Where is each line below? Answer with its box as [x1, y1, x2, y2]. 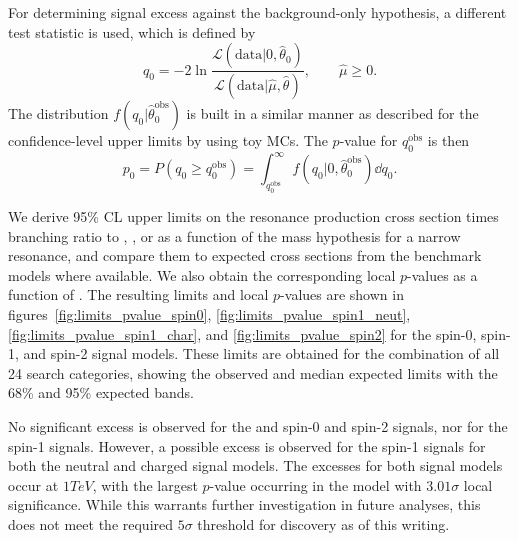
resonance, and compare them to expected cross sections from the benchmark [8, 245, 482, 266]
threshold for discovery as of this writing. [197, 514, 450, 535]
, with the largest [92, 474, 198, 495]
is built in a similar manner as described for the [186, 103, 479, 124]
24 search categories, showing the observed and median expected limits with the [8, 362, 498, 383]
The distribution [8, 103, 109, 124]
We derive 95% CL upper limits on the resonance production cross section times [8, 206, 499, 227]
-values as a [407, 264, 478, 285]
